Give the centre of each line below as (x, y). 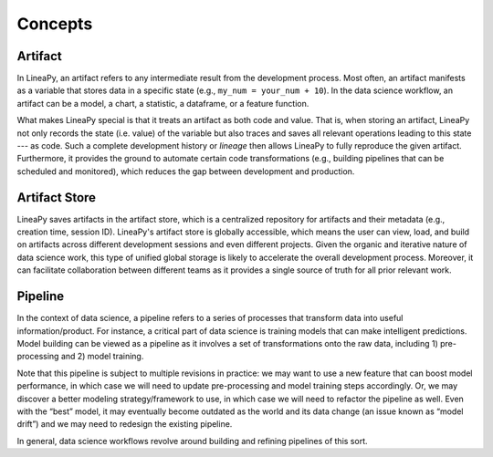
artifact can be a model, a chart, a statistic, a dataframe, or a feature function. (163, 103)
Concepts (55, 24)
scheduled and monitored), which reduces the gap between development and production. (186, 171)
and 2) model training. (102, 357)
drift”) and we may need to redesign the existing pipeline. (125, 424)
